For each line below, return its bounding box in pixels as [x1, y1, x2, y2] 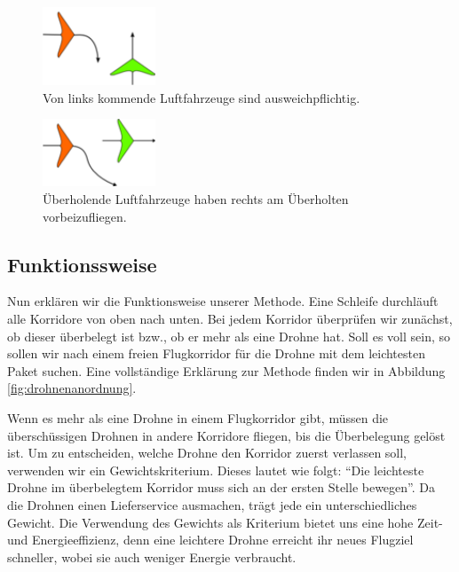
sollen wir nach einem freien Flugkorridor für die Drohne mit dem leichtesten [7, 344, 425, 363]
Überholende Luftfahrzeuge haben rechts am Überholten [43, 190, 349, 208]
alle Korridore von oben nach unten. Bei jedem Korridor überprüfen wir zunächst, [7, 310, 453, 328]
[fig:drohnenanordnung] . [7, 379, 137, 397]
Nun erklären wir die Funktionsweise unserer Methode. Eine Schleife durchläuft [7, 292, 439, 310]
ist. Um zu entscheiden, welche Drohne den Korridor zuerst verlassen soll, [7, 443, 408, 462]
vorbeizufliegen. [43, 207, 127, 225]
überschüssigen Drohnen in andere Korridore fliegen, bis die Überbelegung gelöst [7, 426, 446, 444]
